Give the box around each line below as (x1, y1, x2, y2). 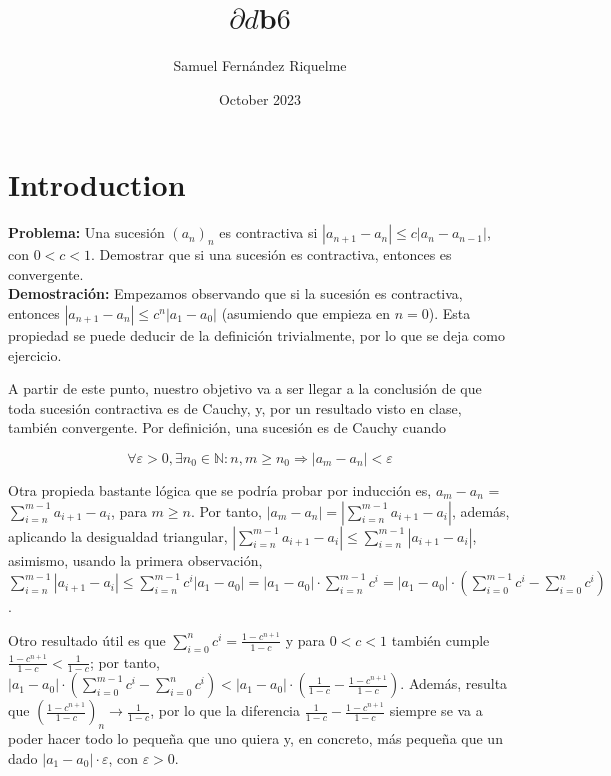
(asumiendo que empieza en (221, 303, 391, 324)
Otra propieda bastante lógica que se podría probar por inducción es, (8, 480, 432, 500)
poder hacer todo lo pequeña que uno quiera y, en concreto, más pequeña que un (8, 728, 503, 749)
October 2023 (218, 88, 302, 109)
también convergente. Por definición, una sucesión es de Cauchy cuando (8, 417, 446, 438)
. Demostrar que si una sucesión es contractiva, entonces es (91, 244, 452, 265)
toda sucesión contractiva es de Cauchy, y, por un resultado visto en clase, (8, 397, 462, 418)
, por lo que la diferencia (150, 700, 300, 721)
